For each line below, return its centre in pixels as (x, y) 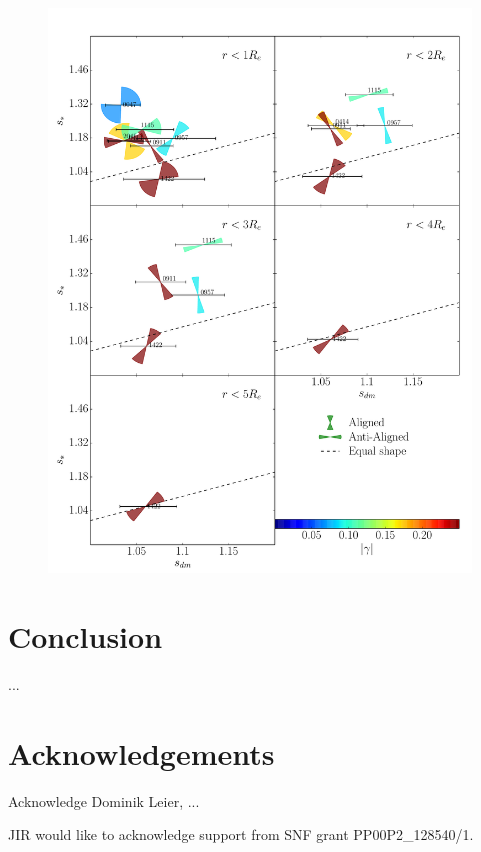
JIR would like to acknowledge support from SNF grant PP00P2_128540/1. (241, 834)
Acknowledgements (141, 752)
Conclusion (85, 636)
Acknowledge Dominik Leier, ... (104, 800)
